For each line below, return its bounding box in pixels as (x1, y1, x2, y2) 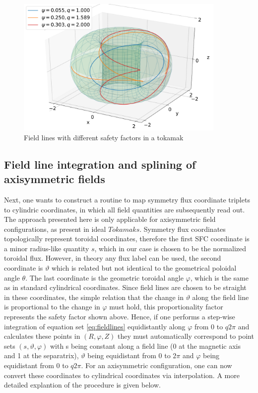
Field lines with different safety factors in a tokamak (24, 132, 184, 142)
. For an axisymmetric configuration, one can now (81, 360, 232, 371)
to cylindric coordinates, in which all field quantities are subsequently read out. (4, 204, 245, 214)
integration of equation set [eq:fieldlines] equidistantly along (4, 321, 186, 331)
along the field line (192, 292, 249, 302)
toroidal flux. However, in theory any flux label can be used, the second (4, 253, 221, 263)
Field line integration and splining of (4, 156, 196, 172)
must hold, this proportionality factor (109, 301, 223, 312)
